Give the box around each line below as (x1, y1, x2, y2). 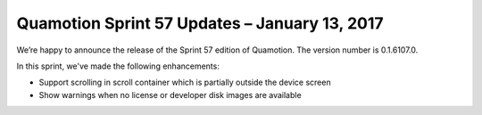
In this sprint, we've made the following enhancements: (16, 61, 220, 71)
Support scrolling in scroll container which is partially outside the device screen (38, 77, 331, 88)
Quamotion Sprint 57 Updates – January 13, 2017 (16, 13, 384, 33)
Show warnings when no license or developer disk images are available (38, 89, 303, 100)
